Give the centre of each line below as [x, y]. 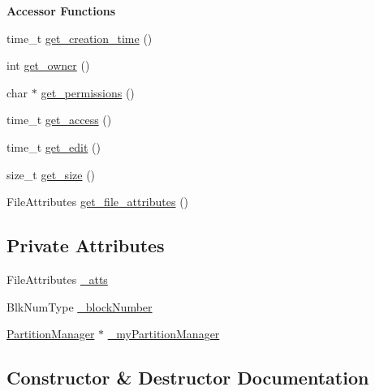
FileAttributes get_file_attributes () [98, 202]
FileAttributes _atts [57, 279]
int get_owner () [48, 65]
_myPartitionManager [164, 334]
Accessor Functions [61, 11]
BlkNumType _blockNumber [80, 306]
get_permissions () [88, 92]
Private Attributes [86, 245]
